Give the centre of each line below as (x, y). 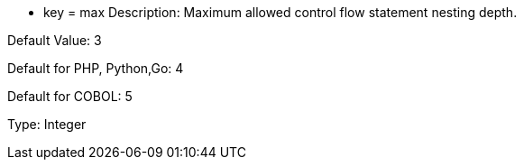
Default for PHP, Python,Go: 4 (96, 68)
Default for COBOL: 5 (70, 96)
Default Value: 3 (55, 40)
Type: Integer (47, 124)
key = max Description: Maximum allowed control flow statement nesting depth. (280, 12)
